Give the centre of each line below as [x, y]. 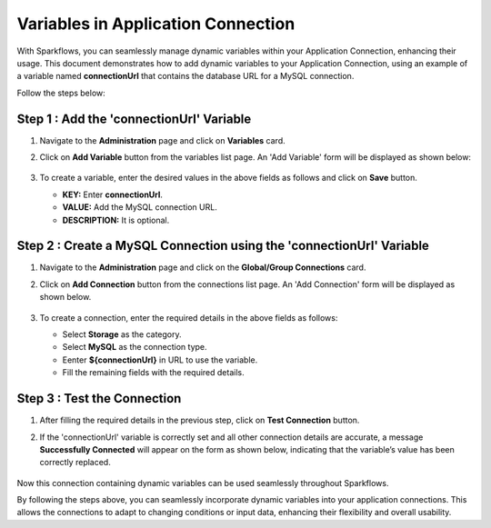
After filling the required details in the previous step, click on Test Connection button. [200, 420]
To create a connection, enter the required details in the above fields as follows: [189, 317]
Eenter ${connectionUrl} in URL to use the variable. [160, 360]
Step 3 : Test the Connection [99, 398]
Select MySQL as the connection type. [135, 347]
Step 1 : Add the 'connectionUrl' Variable [134, 119]
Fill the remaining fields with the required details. [153, 373]
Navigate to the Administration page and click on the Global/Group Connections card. [203, 267]
